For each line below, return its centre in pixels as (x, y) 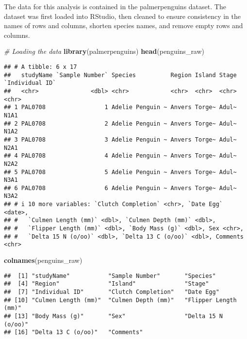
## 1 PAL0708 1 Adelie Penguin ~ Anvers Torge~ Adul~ (120, 107)
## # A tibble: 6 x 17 (41, 67)
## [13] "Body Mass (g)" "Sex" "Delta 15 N (114, 316)
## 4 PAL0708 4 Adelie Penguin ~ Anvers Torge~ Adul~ (120, 156)
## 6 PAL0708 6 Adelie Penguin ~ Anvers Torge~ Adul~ (120, 188)
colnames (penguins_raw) (43, 260)
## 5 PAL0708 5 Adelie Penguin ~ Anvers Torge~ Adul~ (120, 172)
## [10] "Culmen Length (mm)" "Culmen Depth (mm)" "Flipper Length (120, 300)
